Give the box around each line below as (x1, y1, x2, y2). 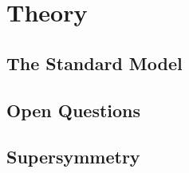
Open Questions (6, 97, 141, 122)
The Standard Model (6, 50, 183, 75)
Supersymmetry (6, 144, 140, 169)
